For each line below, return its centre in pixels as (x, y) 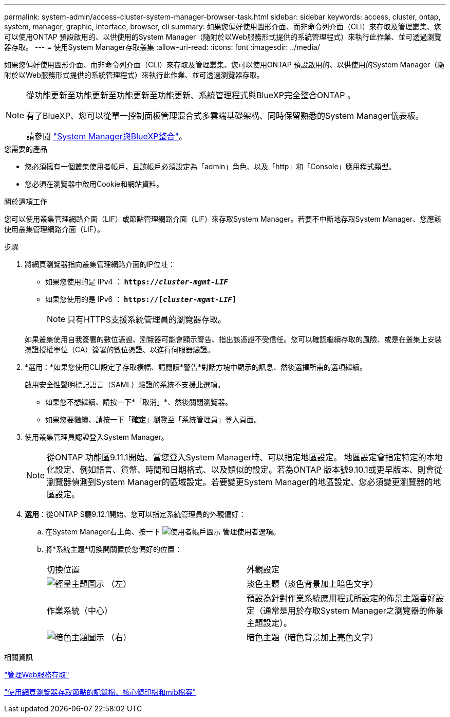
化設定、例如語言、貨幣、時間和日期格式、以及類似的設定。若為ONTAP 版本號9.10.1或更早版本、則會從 (245, 470)
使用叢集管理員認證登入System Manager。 (97, 437)
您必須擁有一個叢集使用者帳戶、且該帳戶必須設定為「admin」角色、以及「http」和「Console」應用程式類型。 (210, 166)
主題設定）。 (269, 623)
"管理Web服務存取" (37, 675)
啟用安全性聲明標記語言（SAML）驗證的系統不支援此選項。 (125, 384)
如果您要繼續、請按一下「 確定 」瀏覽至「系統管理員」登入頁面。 (153, 419)
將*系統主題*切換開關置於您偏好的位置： (114, 549)
